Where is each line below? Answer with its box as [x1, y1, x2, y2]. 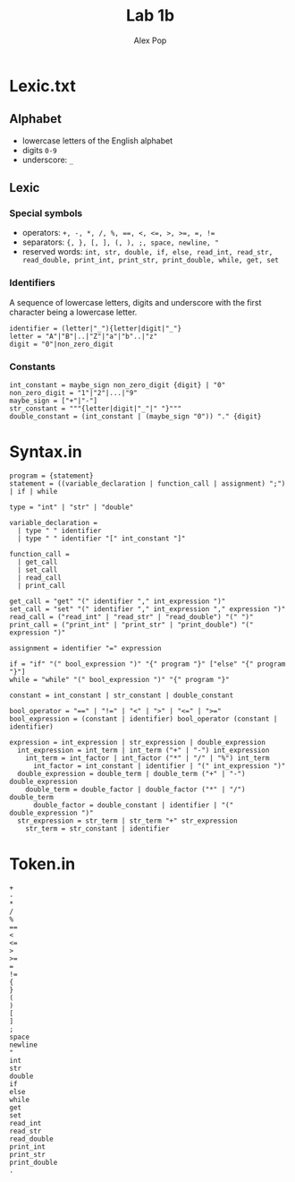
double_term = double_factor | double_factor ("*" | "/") [25, 785, 246, 794]
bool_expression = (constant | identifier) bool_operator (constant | [9, 714, 278, 723]
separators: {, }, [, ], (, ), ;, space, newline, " [21, 237, 219, 247]
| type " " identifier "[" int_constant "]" [17, 534, 186, 543]
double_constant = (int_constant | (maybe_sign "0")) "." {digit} [9, 412, 262, 421]
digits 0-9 [21, 144, 57, 155]
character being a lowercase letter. [9, 306, 138, 317]
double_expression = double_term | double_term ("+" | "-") [17, 769, 246, 778]
